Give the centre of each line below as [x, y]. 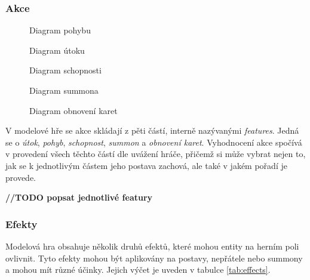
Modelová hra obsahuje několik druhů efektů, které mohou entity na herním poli [152, 246]
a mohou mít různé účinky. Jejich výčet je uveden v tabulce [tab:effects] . [138, 270]
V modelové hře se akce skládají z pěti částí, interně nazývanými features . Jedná [152, 130]
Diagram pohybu [60, 30]
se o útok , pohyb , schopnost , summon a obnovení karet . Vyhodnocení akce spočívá [154, 142]
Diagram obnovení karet [73, 110]
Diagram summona [64, 90]
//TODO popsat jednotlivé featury [79, 197]
